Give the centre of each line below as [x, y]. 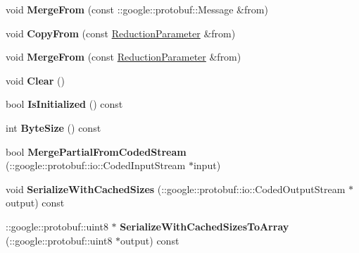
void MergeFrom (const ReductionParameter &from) [124, 57]
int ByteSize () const [53, 127]
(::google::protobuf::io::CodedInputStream [96, 165]
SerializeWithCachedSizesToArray [204, 226]
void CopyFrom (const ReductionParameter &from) [121, 33]
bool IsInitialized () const [64, 104]
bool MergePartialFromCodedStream [96, 151]
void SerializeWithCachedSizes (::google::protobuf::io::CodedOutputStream [176, 189]
